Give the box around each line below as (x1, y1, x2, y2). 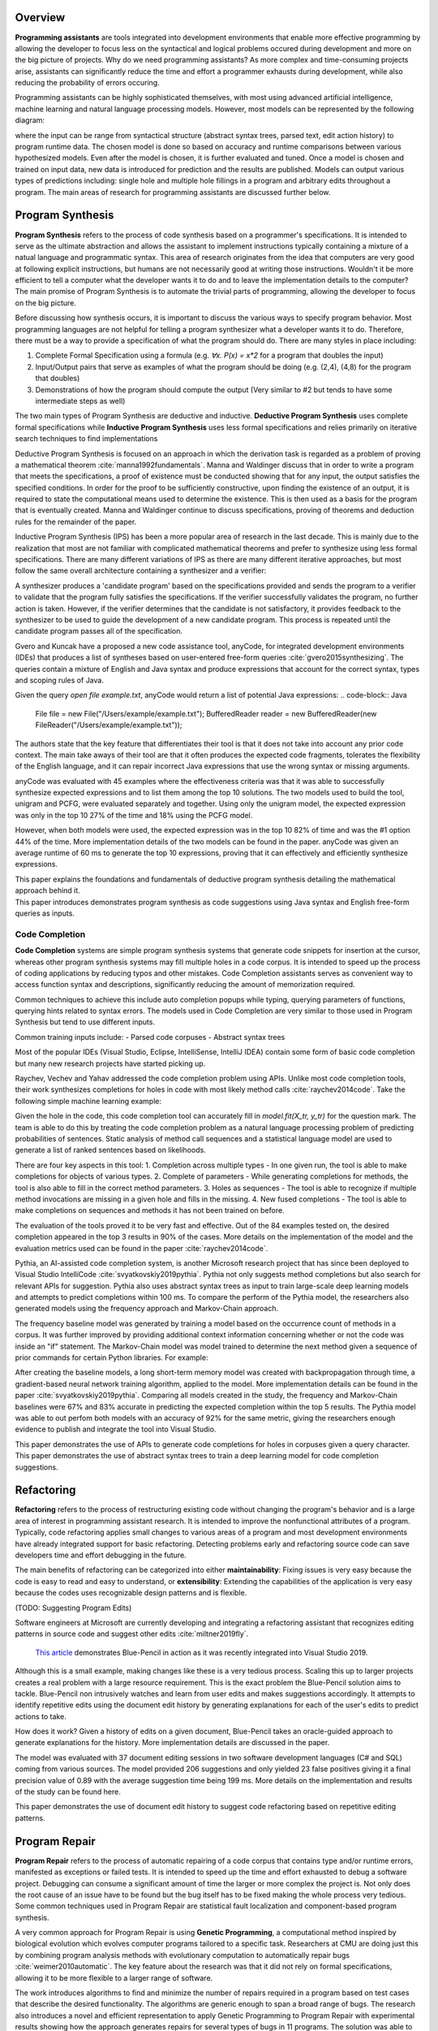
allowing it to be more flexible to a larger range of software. (15, 1973, 213, 1982)
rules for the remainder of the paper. (15, 517, 137, 526)
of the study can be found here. (15, 1787, 121, 1797)
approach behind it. (15, 886, 80, 895)
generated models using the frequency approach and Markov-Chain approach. (15, 1304, 279, 1314)
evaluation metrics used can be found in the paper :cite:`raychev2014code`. (15, 1243, 268, 1253)
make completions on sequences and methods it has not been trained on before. (15, 1206, 285, 1215)
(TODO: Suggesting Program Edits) (15, 1603, 132, 1613)
